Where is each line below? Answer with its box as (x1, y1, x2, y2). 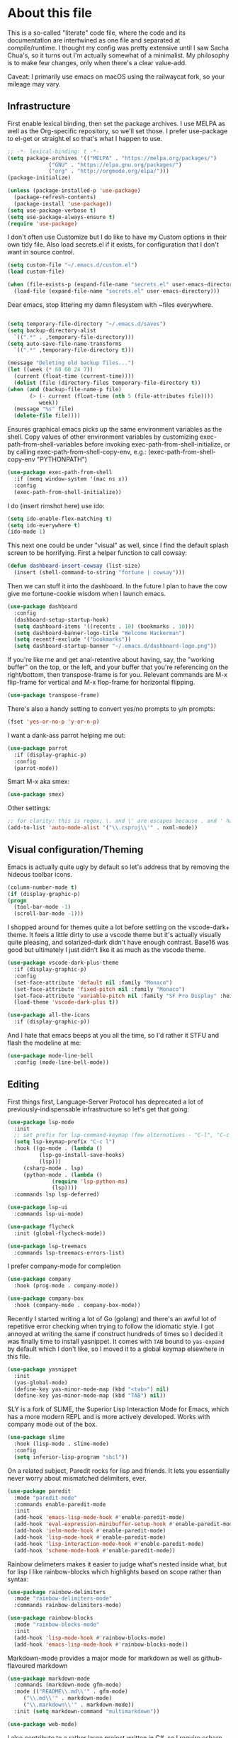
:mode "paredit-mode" (13, 1494, 78, 1501)
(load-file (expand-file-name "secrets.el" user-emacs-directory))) (13, 288, 220, 295)
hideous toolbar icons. (7, 870, 73, 878)
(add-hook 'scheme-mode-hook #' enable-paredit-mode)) (13, 1547, 176, 1554)
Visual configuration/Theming (7, 843, 144, 856)
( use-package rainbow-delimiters (7, 1588, 106, 1596)
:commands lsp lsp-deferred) (13, 1191, 100, 1199)
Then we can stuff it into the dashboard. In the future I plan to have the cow (7, 582, 228, 590)
